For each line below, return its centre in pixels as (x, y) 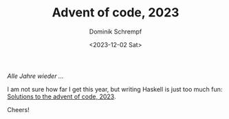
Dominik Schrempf (116, 31)
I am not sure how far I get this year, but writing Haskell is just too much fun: (115, 89)
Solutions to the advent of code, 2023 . (62, 96)
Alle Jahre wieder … (35, 76)
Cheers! (18, 109)
